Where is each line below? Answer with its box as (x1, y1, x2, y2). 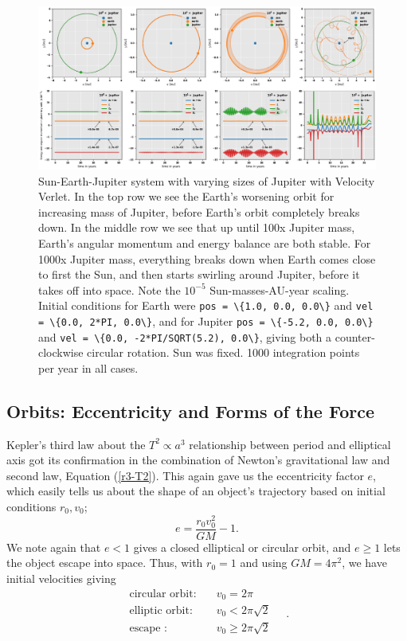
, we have (342, 554, 387, 571)
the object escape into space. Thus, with (6, 554, 203, 571)
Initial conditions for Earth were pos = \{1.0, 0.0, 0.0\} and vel (38, 297, 374, 314)
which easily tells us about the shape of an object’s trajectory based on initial (6, 483, 385, 499)
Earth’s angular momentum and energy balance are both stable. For (38, 234, 371, 251)
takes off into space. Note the (38, 281, 181, 298)
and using (240, 554, 288, 571)
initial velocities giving (6, 570, 116, 587)
